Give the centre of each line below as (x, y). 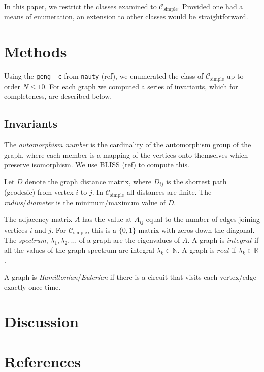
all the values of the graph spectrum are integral (79, 250)
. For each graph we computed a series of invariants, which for (141, 86)
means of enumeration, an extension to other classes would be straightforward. (126, 16)
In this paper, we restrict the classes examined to (80, 6)
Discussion (41, 322)
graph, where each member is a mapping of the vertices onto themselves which (126, 154)
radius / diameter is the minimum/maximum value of (85, 202)
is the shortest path (196, 181)
